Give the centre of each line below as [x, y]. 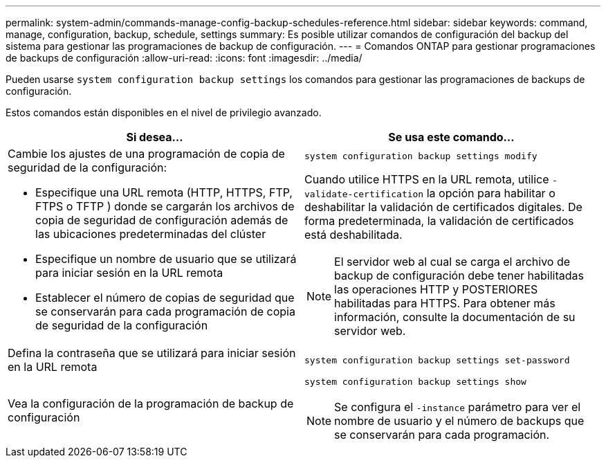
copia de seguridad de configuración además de [162, 220]
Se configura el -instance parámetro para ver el [458, 407]
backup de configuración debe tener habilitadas [459, 275]
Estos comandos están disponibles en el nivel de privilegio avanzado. [164, 112]
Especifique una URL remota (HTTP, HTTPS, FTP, [164, 192]
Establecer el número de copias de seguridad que [165, 298]
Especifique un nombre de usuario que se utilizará [166, 259]
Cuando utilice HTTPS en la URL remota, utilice [427, 179]
